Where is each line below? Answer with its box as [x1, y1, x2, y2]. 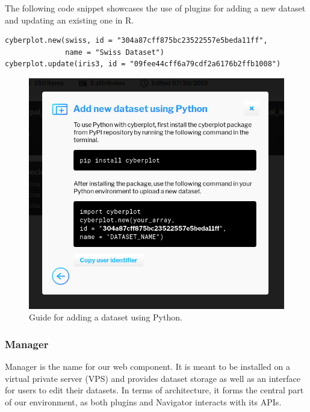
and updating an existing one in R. [5, 13, 134, 26]
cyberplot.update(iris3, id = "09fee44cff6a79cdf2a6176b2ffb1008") [5, 60, 281, 69]
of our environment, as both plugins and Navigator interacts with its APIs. [5, 395, 282, 408]
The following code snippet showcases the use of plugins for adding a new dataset [5, 2, 306, 14]
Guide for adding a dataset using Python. [29, 311, 182, 323]
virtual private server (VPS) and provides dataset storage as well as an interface [5, 372, 300, 384]
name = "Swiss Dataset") [65, 48, 164, 57]
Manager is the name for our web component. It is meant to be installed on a [5, 360, 290, 373]
